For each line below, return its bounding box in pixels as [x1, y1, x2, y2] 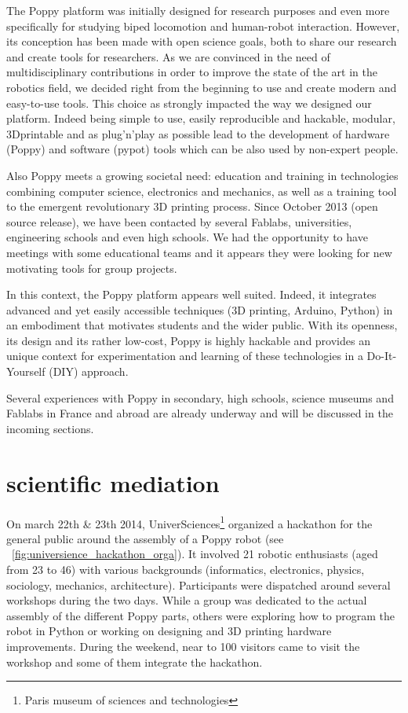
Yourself [6, 363, 46, 380]
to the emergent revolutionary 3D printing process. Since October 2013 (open [6, 198, 378, 215]
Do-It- [366, 347, 397, 364]
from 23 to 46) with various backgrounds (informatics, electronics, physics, [6, 561, 365, 577]
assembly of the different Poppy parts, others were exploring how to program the [6, 607, 395, 623]
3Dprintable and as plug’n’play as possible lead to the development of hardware [6, 125, 390, 141]
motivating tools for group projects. [6, 259, 177, 276]
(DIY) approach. [49, 363, 129, 380]
